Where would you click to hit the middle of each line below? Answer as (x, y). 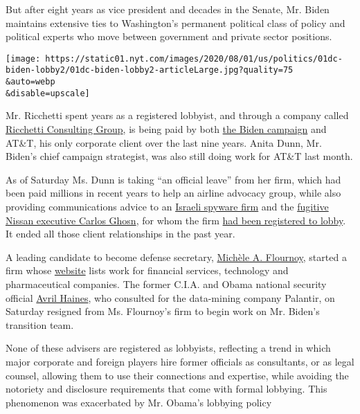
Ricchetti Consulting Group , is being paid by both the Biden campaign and (166, 129)
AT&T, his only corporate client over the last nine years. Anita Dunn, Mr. (164, 142)
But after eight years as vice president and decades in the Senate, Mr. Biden (168, 9)
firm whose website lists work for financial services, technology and (147, 270)
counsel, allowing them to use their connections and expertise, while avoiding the (177, 375)
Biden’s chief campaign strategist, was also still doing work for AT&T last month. (179, 156)
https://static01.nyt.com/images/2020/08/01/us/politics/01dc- (194, 58)
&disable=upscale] (48, 93)
